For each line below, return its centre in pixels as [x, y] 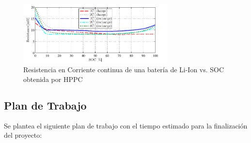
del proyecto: [23, 135]
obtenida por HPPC [53, 79]
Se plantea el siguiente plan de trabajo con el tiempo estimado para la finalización [126, 125]
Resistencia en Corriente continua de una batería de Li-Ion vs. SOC [124, 70]
